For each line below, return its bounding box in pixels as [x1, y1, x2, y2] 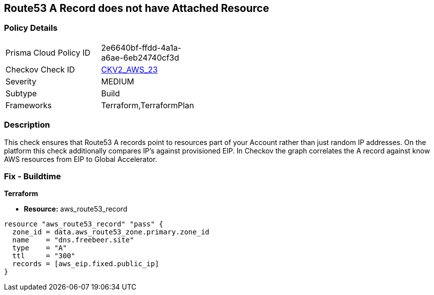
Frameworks [5, 100, 52, 110]
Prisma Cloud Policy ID [5, 47, 90, 58]
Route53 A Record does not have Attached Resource [4, 2, 269, 14]
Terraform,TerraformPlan [101, 100, 194, 110]
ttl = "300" [12, 252, 76, 260]
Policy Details [4, 23, 58, 33]
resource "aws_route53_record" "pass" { [4, 220, 164, 228]
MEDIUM [101, 76, 134, 86]
